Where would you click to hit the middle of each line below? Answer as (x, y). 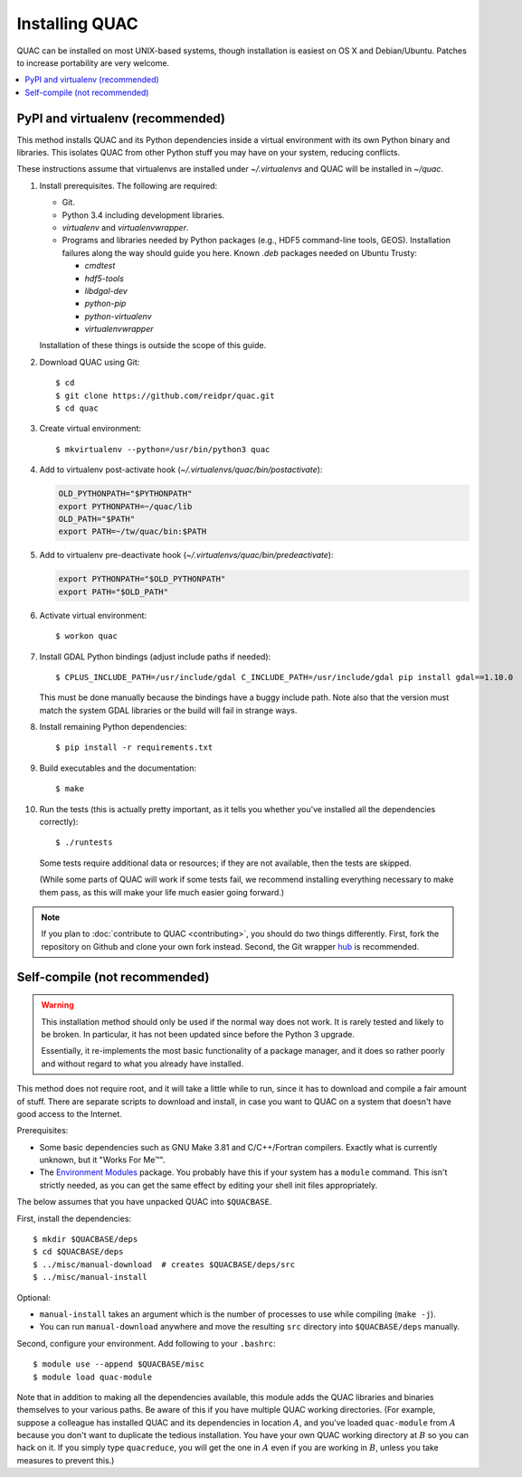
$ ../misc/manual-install (90, 1277)
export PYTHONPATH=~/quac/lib (125, 506)
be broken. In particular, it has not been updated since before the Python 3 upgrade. (198, 1034)
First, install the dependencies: (74, 1218)
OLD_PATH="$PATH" (97, 519)
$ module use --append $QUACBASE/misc (119, 1364)
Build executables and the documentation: (118, 768)
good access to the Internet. (69, 1113)
